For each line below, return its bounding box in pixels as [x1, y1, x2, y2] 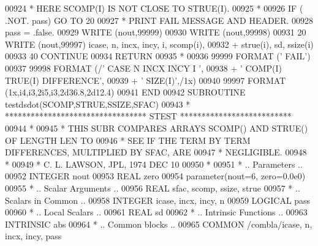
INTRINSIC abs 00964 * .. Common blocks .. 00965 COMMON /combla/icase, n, [5, 217, 312, 230]
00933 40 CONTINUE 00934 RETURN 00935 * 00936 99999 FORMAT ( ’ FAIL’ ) [5, 50, 311, 62]
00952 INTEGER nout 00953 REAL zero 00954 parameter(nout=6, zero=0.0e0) [5, 170, 306, 182]
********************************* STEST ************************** [5, 110, 292, 122]
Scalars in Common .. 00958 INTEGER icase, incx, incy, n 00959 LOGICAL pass [5, 193, 311, 206]
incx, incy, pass [5, 229, 62, 242]
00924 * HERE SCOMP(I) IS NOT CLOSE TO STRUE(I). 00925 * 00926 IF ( [5, 2, 303, 14]
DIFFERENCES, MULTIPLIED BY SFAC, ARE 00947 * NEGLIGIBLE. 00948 [5, 146, 307, 158]
